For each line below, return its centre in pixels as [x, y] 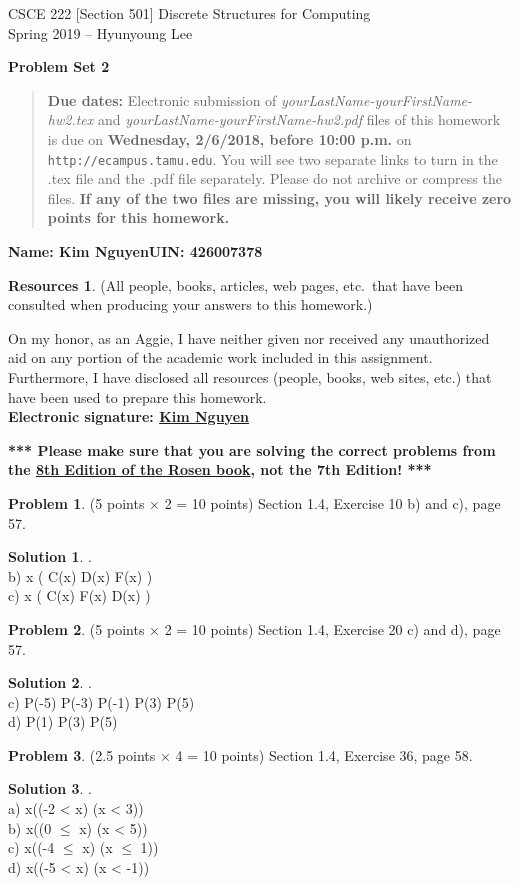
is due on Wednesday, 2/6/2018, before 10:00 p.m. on [229, 138]
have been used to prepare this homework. [137, 396]
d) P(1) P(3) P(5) [63, 721]
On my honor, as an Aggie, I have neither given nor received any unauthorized [249, 337]
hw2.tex [70, 119]
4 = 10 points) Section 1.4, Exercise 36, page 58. [324, 754]
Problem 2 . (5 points [76, 628]
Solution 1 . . [50, 556]
